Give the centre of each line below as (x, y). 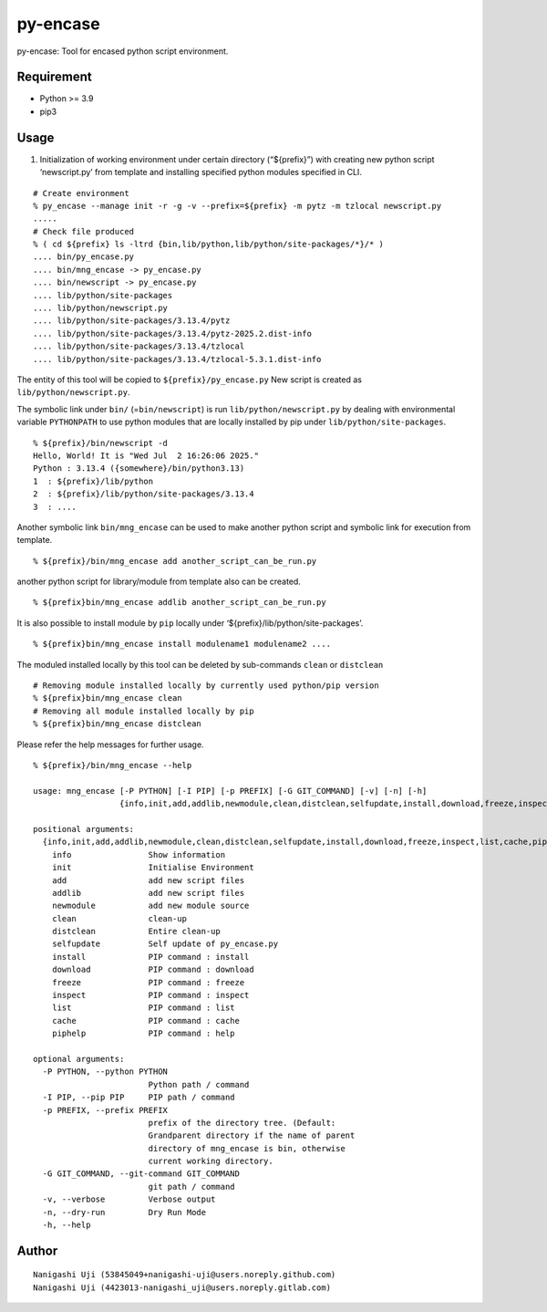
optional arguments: (79, 1059)
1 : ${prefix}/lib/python (93, 481)
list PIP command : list (144, 1008)
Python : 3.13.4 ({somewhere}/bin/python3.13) (139, 469)
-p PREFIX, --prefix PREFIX (105, 1110)
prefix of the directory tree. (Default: (242, 1123)
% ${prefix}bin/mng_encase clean (108, 698)
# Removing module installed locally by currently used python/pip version (206, 686)
